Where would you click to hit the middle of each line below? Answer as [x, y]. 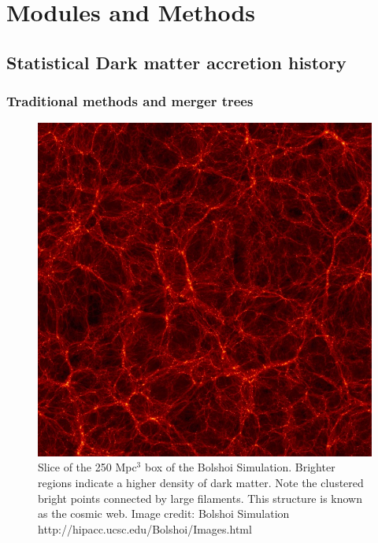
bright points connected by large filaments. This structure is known [200, 498]
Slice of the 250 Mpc [87, 467]
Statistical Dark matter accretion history [176, 62]
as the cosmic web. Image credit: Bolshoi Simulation [164, 513]
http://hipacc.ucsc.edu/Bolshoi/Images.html [145, 528]
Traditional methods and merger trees [130, 101]
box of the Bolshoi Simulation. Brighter [240, 467]
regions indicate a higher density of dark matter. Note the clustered [201, 483]
